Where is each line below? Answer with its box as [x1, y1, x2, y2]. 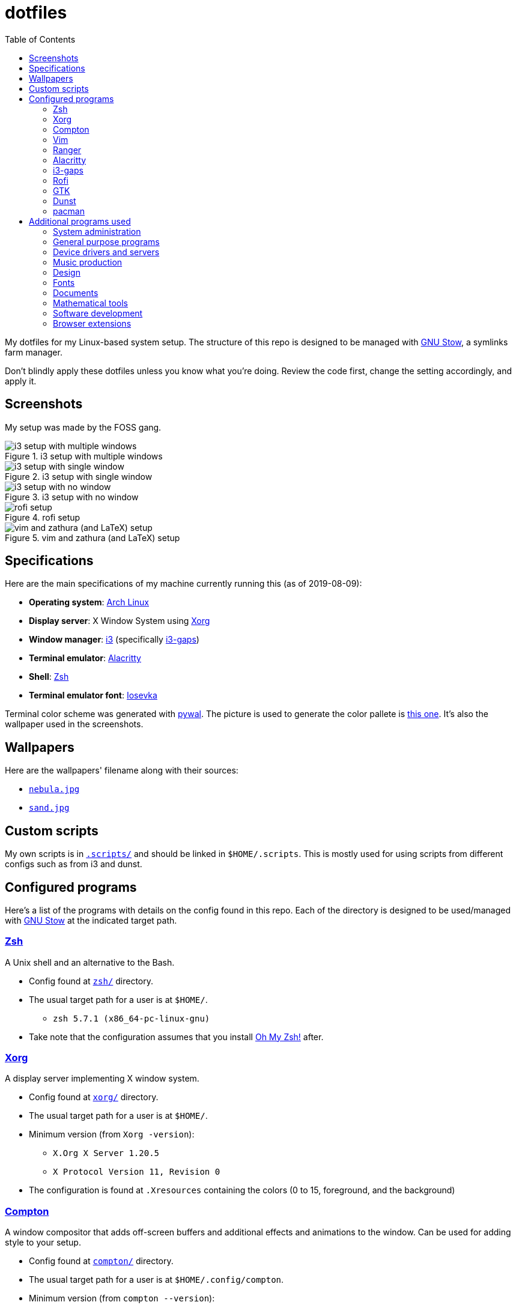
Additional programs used [29, 216, 131, 226]
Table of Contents [5, 34, 76, 44]
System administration [53, 226, 141, 237]
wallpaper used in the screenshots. [5, 719, 144, 730]
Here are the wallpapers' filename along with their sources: [5, 765, 238, 776]
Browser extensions [53, 318, 132, 329]
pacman [53, 205, 85, 216]
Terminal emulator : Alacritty [29, 653, 141, 664]
